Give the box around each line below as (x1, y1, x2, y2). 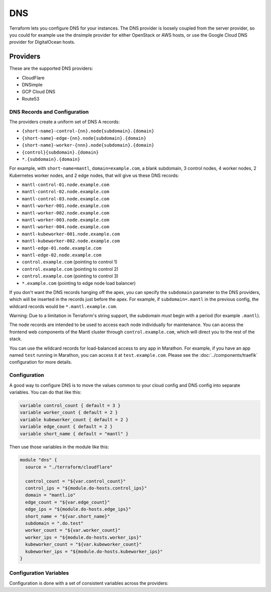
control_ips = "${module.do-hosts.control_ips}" (25, 485, 148, 491)
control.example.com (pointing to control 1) (22, 259, 118, 265)
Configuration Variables (9, 569, 69, 576)
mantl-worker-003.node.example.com (22, 217, 110, 223)
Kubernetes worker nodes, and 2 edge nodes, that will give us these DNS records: (9, 172, 179, 178)
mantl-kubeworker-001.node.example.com (22, 231, 120, 237)
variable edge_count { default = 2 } (20, 424, 113, 430)
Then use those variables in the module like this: (9, 444, 109, 450)
